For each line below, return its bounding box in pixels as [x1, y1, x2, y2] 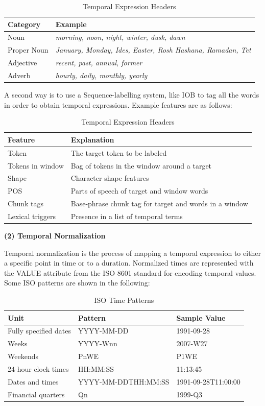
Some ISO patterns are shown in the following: [4, 277, 150, 288]
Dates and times [8, 376, 59, 387]
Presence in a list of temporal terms [70, 210, 183, 221]
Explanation [70, 134, 114, 145]
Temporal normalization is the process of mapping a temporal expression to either [4, 247, 261, 258]
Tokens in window [8, 160, 64, 171]
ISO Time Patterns [94, 294, 154, 305]
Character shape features [70, 173, 149, 183]
